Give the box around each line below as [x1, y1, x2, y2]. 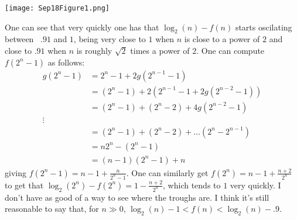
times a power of [130, 44, 190, 57]
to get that [5, 178, 44, 191]
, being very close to [73, 33, 146, 45]
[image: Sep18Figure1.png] [5, 4, 110, 12]
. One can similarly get [126, 166, 209, 178]
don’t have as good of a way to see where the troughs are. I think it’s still [5, 191, 269, 203]
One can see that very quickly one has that [5, 20, 159, 33]
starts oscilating [235, 20, 292, 33]
